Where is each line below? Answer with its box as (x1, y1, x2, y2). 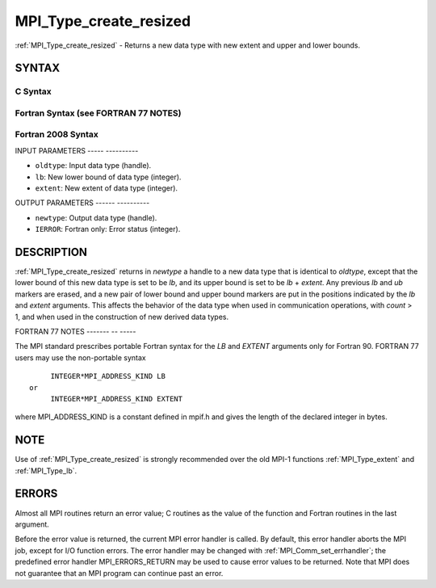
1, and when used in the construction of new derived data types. (15, 312, 229, 321)
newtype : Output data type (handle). (35, 212, 157, 222)
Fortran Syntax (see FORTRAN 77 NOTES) (15, 107, 182, 119)
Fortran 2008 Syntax (15, 129, 99, 141)
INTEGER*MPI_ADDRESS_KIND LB (50, 372, 166, 381)
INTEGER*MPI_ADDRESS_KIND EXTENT (50, 394, 183, 403)
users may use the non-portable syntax (15, 352, 146, 363)
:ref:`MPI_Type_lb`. (15, 465, 78, 476)
